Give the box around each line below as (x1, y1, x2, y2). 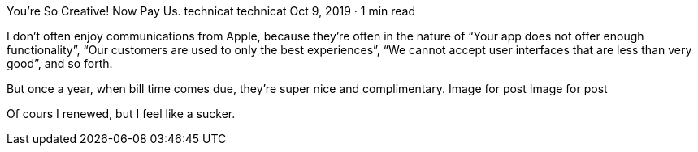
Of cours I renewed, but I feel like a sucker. (7, 107, 236, 120)
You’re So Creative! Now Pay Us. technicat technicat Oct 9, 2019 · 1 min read (7, 4, 416, 18)
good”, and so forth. (7, 57, 113, 70)
